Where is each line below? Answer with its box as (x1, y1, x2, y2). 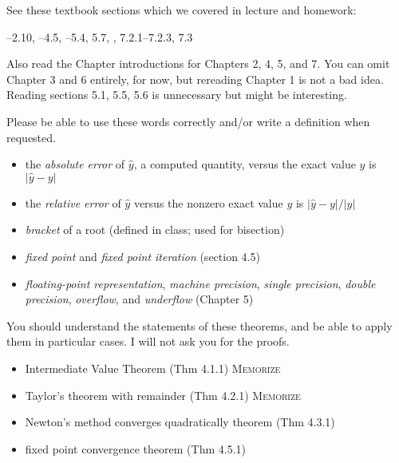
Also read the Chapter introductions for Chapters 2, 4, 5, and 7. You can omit (6, 55, 390, 72)
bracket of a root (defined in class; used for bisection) (25, 221, 285, 238)
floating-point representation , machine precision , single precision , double (25, 275, 376, 291)
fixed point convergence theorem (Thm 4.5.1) (25, 440, 246, 457)
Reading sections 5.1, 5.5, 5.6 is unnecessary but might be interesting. (6, 86, 347, 103)
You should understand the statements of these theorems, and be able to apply (6, 317, 393, 334)
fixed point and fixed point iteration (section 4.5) (25, 247, 260, 264)
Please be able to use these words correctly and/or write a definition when (6, 113, 370, 129)
